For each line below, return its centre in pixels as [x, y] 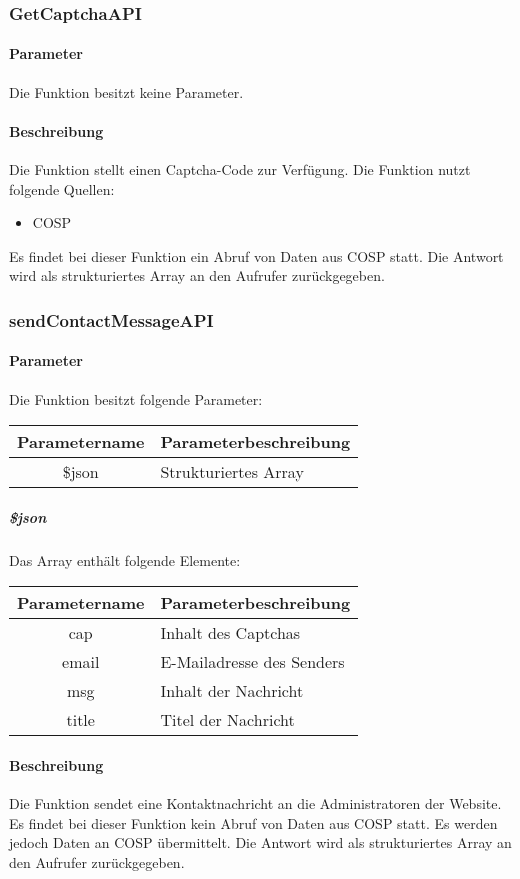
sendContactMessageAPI [111, 319]
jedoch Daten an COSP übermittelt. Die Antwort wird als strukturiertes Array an [260, 842]
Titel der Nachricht [227, 720]
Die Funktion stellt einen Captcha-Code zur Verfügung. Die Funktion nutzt [240, 169]
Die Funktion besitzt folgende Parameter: [136, 398]
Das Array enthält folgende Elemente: [125, 559]
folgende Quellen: [62, 188]
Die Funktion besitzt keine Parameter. [126, 91]
